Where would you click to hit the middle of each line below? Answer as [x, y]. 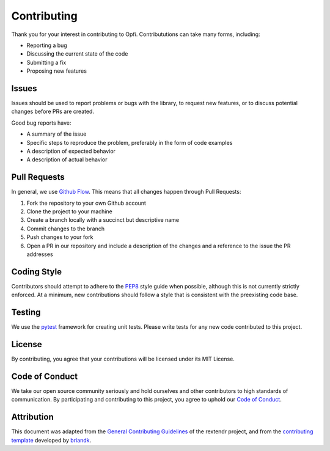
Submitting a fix [46, 62]
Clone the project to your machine [69, 211]
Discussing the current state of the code [77, 54]
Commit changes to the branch [66, 229]
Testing [26, 313]
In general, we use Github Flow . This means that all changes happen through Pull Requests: [126, 192]
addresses [40, 254]
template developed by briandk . [51, 440]
